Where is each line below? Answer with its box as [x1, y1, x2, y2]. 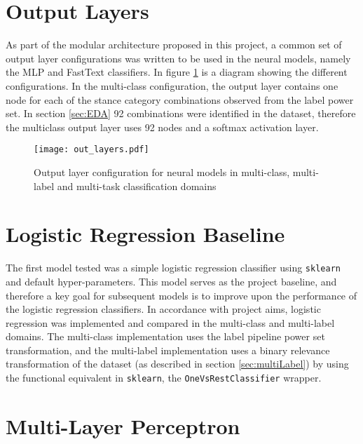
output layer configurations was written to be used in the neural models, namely [6, 51, 351, 65]
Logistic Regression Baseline [6, 220, 285, 248]
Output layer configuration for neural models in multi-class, [34, 164, 290, 179]
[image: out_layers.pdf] [34, 144, 149, 155]
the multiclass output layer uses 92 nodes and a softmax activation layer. [6, 119, 319, 134]
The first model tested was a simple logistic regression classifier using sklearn [6, 260, 341, 275]
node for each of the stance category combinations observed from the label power [6, 92, 354, 107]
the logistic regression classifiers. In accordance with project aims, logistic [6, 302, 321, 316]
